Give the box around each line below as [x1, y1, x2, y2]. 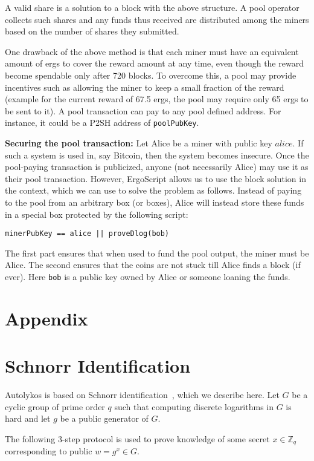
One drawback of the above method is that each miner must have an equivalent [5, 45, 299, 57]
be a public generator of [60, 412, 149, 425]
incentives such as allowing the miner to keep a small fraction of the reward [5, 80, 284, 93]
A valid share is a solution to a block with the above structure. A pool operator [5, 1, 300, 13]
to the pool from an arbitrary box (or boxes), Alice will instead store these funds [5, 195, 304, 208]
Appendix [5, 306, 88, 330]
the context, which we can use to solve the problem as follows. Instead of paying [5, 184, 302, 197]
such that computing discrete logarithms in [114, 400, 274, 413]
